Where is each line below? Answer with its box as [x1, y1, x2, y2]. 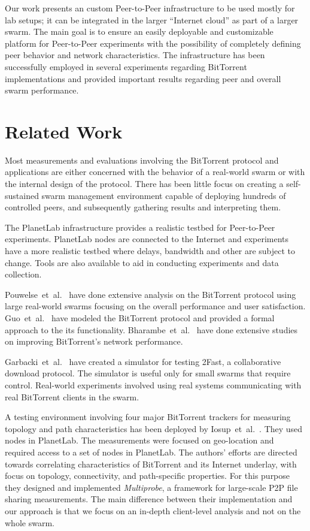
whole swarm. [5, 516, 54, 529]
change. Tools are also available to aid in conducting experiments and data [5, 256, 279, 268]
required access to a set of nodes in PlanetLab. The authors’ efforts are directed [5, 445, 297, 458]
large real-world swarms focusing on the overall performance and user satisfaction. [5, 300, 306, 312]
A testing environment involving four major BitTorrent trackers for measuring [5, 411, 291, 423]
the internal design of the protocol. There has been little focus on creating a [5, 177, 284, 190]
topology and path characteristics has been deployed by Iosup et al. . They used [5, 422, 303, 435]
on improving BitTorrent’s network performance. [5, 335, 183, 348]
